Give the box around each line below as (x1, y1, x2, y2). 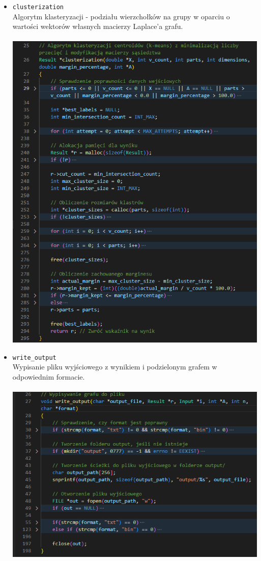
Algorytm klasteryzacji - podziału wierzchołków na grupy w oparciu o (12, 11, 230, 21)
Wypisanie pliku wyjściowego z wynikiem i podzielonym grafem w (12, 361, 217, 372)
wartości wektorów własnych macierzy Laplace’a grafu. (12, 21, 183, 32)
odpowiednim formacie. (12, 371, 85, 382)
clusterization (12, 4, 64, 11)
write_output (12, 354, 56, 361)
